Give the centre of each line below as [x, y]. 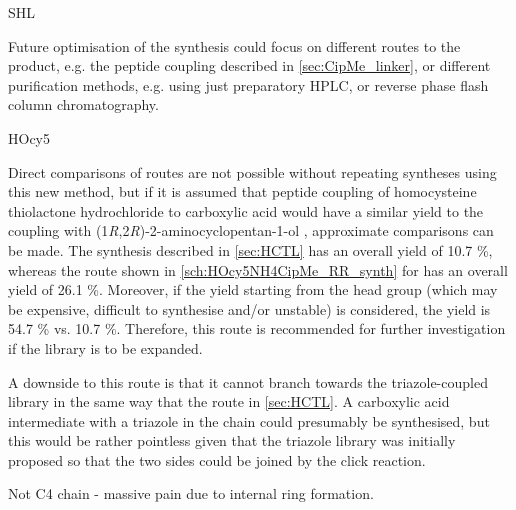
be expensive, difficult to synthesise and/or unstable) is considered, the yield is [249, 308]
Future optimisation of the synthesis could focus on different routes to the [234, 45]
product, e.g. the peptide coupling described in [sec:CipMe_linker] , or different [249, 65]
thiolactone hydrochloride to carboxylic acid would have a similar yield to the [246, 210]
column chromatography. [83, 104]
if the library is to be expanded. [105, 347]
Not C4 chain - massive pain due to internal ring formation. [191, 493]
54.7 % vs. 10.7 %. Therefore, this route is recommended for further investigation [257, 328]
